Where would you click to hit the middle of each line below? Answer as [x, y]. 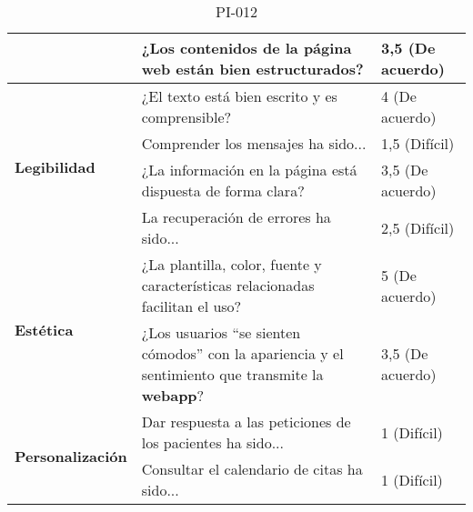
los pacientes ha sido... [213, 442]
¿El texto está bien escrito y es [239, 96]
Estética [44, 330]
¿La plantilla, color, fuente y [231, 264]
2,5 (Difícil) [418, 227]
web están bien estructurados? [252, 69]
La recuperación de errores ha [236, 217]
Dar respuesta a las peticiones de [246, 422]
